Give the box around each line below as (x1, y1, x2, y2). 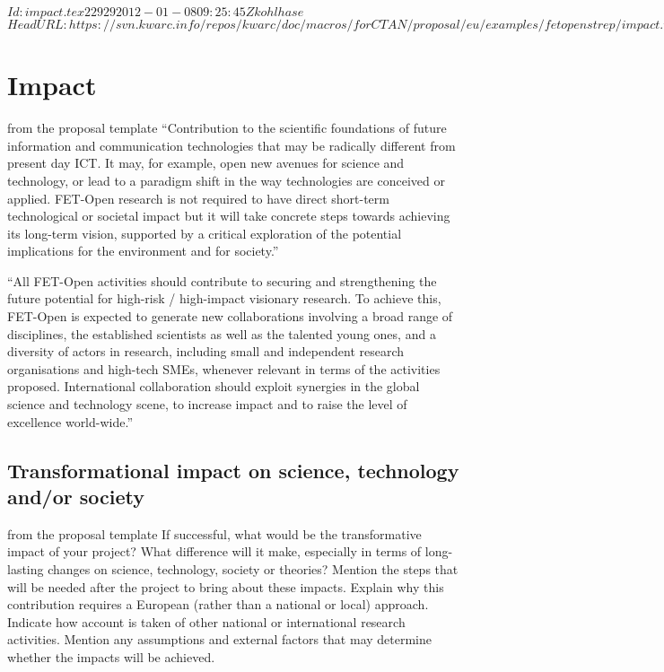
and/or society (7, 483, 144, 510)
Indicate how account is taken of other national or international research (7, 612, 406, 631)
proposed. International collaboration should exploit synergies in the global (7, 377, 420, 396)
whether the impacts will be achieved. (7, 647, 215, 666)
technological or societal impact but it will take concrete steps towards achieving (7, 206, 450, 225)
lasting (7, 560, 44, 578)
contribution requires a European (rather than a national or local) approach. (7, 595, 429, 614)
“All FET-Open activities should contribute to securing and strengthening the (7, 271, 437, 290)
